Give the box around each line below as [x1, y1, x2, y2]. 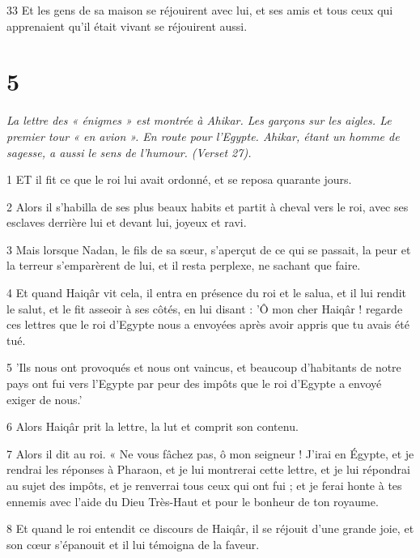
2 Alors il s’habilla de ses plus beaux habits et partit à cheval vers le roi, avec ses [6, 198, 409, 215]
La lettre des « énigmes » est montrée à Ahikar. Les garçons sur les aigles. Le [6, 112, 392, 129]
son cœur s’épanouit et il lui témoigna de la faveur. [6, 535, 260, 552]
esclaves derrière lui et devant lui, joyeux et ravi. [6, 214, 247, 231]
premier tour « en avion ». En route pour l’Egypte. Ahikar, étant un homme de [6, 127, 400, 144]
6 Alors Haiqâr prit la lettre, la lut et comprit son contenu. [6, 418, 299, 435]
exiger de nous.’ [6, 390, 83, 407]
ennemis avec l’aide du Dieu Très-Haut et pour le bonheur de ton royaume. [6, 492, 379, 509]
